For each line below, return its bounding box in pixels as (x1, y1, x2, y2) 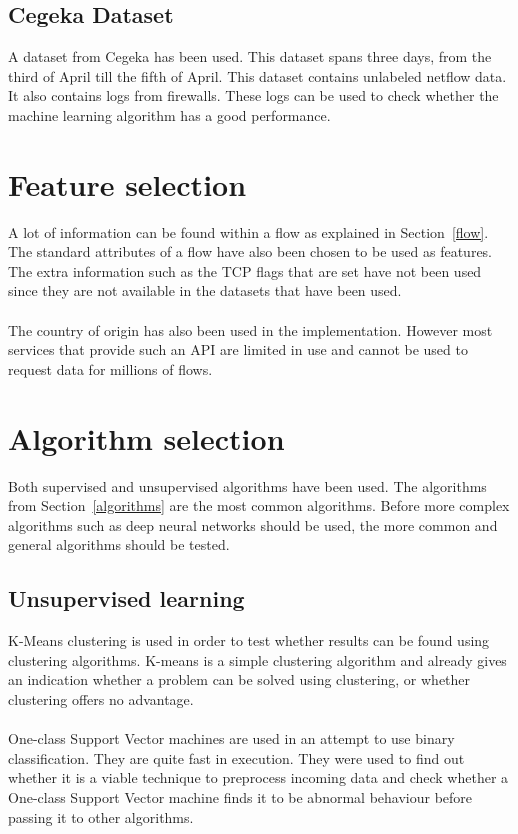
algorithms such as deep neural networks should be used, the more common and (8, 514, 498, 535)
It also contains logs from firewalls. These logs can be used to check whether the (8, 85, 499, 106)
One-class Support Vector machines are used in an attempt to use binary (8, 728, 455, 749)
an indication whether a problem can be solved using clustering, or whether (8, 669, 471, 690)
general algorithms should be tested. (8, 534, 230, 555)
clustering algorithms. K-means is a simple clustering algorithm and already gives (8, 649, 507, 670)
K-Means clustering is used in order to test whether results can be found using (8, 630, 490, 651)
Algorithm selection (8, 417, 285, 458)
